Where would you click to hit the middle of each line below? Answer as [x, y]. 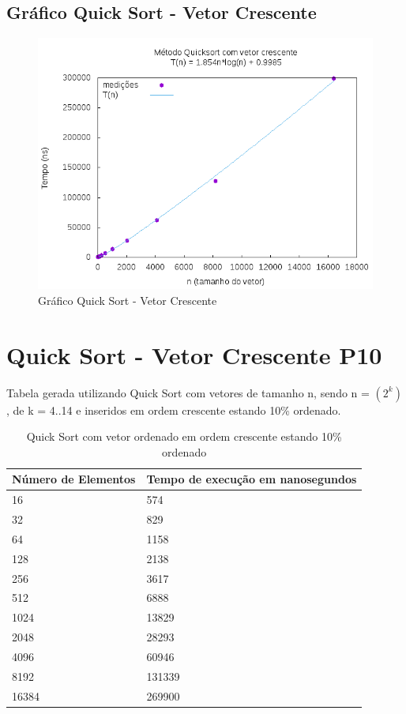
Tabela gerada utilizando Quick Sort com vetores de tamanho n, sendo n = [188, 392]
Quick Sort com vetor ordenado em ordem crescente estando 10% [184, 436]
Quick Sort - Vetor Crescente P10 [194, 354]
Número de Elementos [74, 479]
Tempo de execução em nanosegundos [252, 479]
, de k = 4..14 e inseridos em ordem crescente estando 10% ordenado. [174, 410]
